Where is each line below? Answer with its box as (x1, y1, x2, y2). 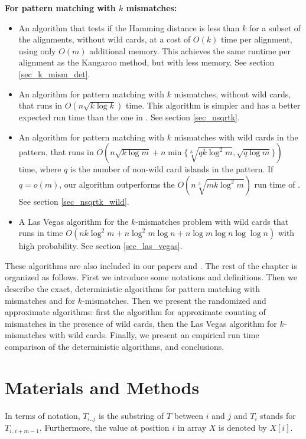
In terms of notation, (5, 409, 80, 421)
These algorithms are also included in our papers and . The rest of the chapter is (5, 259, 297, 271)
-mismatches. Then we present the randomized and (82, 294, 266, 306)
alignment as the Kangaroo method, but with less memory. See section (18, 56, 275, 68)
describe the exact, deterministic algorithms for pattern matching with (5, 282, 261, 294)
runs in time (18, 227, 63, 239)
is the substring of (98, 409, 164, 421)
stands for (260, 409, 296, 421)
